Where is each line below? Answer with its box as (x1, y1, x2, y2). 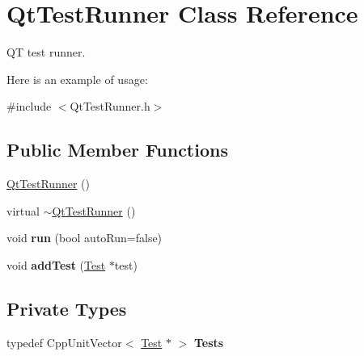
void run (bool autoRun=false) (6, 229, 163, 246)
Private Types (6, 295, 127, 320)
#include (6, 98, 52, 115)
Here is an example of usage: (6, 70, 148, 87)
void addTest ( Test (6, 256, 106, 273)
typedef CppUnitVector (6, 333, 122, 350)
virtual (6, 202, 40, 219)
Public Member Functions (6, 137, 228, 162)
